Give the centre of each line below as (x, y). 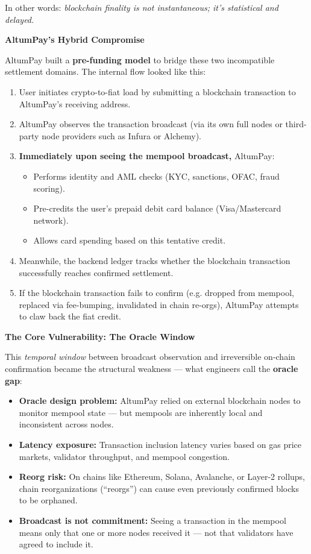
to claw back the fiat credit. (70, 316)
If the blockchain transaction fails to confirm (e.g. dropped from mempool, (156, 293)
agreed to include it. (56, 544)
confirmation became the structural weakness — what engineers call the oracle (152, 369)
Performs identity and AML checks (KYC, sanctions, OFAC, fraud (156, 176)
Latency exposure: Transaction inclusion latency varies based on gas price (160, 445)
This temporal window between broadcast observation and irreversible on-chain (150, 357)
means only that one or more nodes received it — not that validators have (156, 532)
